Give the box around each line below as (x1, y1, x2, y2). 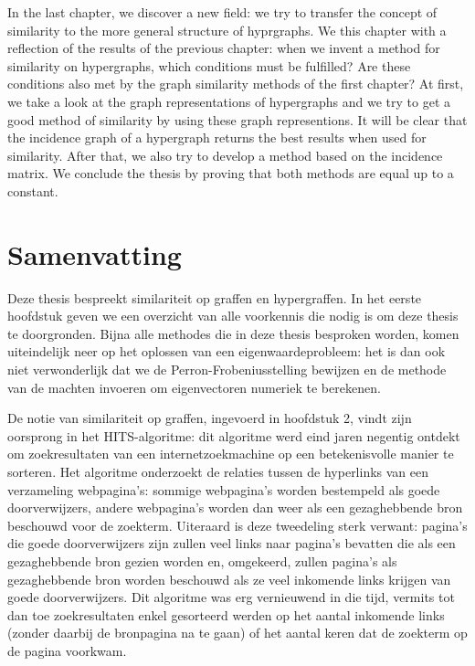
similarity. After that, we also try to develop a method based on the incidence (7, 145, 443, 164)
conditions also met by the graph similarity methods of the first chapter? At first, (7, 74, 464, 93)
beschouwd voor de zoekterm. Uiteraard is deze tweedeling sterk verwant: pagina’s (7, 515, 468, 534)
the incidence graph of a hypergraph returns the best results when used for (7, 128, 427, 147)
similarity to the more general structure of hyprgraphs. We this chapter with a (7, 20, 447, 39)
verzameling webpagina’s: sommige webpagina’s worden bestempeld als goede (7, 480, 440, 499)
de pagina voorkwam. (7, 640, 127, 660)
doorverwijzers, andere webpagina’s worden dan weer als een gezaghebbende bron (7, 498, 463, 517)
